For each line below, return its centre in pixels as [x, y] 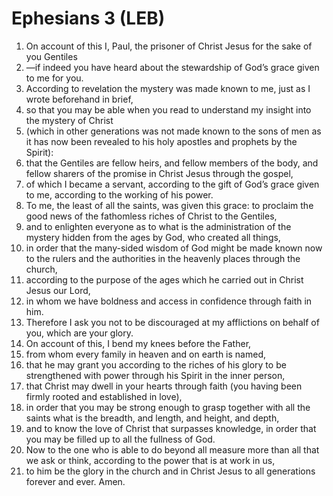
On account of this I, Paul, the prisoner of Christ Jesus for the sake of [169, 46]
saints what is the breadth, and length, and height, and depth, [152, 418]
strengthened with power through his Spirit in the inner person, [155, 375]
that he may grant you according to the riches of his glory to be [156, 364]
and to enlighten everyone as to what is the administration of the [158, 226]
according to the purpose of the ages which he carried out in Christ [164, 279]
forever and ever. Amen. [75, 481]
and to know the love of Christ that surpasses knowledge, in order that [171, 428]
